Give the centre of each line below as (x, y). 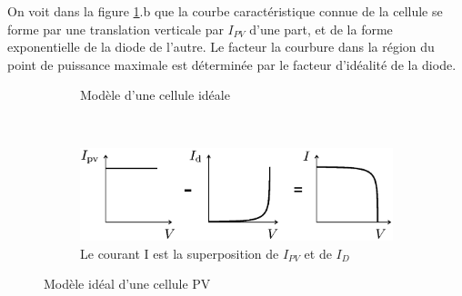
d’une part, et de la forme (321, 29)
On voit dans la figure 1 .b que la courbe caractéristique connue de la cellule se (225, 11)
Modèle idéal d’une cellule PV (127, 284)
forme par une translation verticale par (115, 29)
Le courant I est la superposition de (180, 253)
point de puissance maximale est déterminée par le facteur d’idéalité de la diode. (232, 64)
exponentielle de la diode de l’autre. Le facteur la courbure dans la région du (221, 47)
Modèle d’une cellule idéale (155, 95)
